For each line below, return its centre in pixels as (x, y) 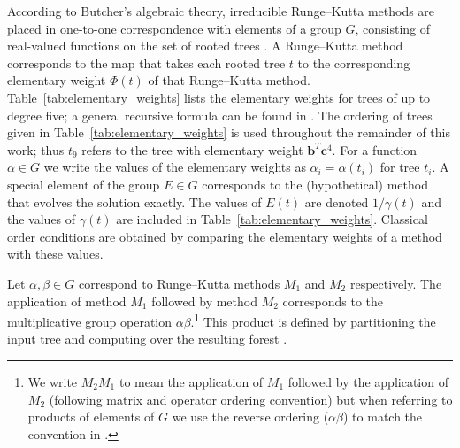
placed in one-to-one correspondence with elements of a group (174, 28)
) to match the (383, 417)
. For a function (375, 149)
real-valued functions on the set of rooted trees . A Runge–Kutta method (205, 46)
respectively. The (396, 283)
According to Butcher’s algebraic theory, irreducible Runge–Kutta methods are (221, 11)
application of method (67, 301)
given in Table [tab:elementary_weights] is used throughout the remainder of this (229, 132)
